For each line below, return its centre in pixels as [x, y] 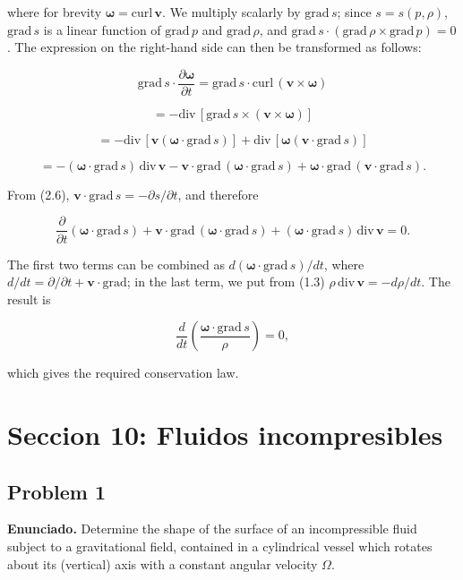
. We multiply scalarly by [231, 12]
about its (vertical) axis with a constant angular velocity [163, 563]
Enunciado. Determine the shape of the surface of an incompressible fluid [212, 529]
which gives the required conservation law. [123, 373]
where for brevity [55, 12]
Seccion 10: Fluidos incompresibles [225, 435]
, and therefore [218, 194]
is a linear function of [102, 29]
